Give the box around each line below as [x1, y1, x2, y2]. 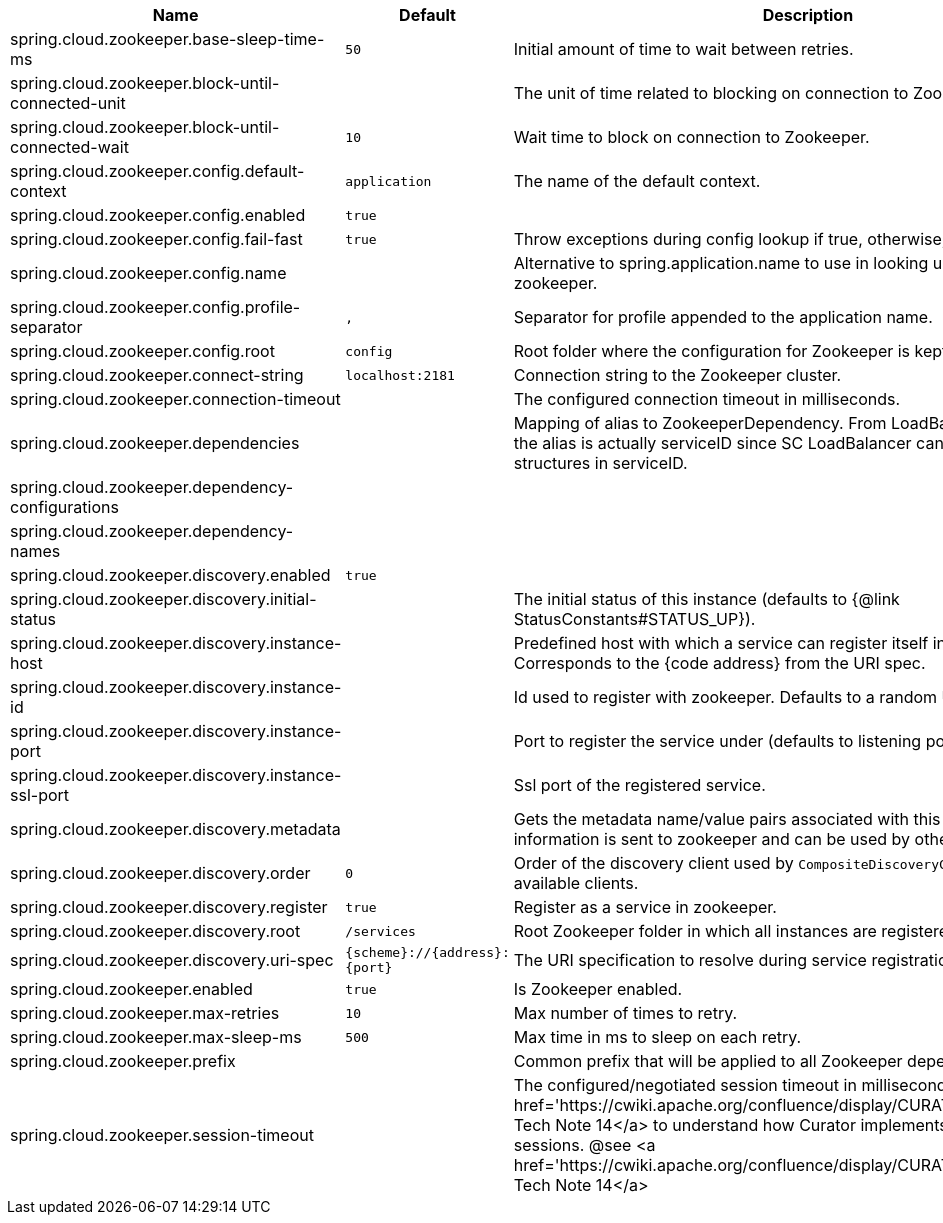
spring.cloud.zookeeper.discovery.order [10, 863, 311, 883]
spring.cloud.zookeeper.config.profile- [10, 297, 301, 317]
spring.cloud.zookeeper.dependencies [10, 433, 300, 453]
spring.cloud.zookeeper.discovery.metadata [10, 819, 341, 839]
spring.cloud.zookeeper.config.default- [10, 161, 305, 181]
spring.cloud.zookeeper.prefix [10, 1051, 236, 1071]
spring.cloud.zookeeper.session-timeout [10, 1125, 314, 1145]
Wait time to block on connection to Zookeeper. [513, 127, 870, 147]
